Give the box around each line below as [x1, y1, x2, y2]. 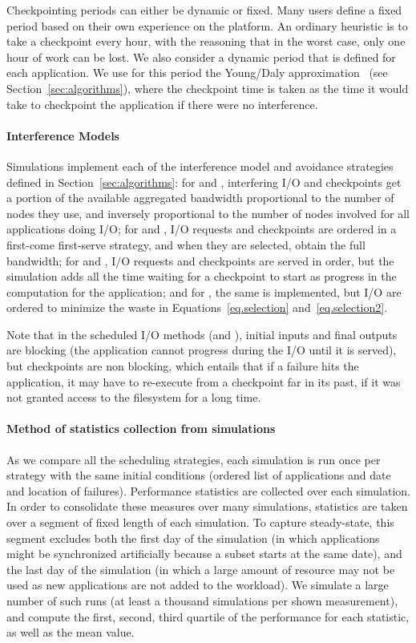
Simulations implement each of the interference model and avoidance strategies [6, 157, 394, 174]
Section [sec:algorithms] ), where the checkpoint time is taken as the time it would [6, 79, 409, 96]
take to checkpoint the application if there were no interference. [6, 95, 318, 112]
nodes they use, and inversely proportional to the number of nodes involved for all [6, 204, 410, 221]
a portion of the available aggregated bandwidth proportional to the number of [6, 189, 394, 206]
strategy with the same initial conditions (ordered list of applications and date [6, 467, 391, 483]
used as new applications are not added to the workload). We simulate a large [6, 576, 389, 593]
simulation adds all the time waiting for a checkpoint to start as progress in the [6, 268, 397, 285]
